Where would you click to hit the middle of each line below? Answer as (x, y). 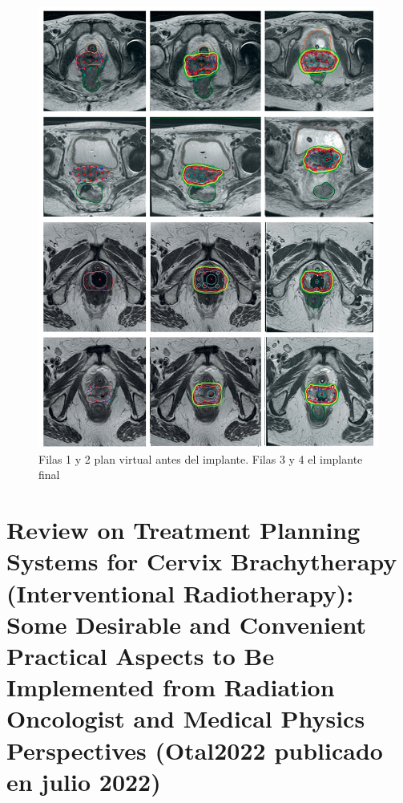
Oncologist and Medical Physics (186, 718)
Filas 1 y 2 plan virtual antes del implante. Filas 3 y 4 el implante (201, 458)
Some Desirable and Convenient (187, 624)
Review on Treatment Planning (183, 530)
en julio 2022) (84, 781)
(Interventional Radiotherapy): (180, 592)
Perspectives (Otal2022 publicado (195, 750)
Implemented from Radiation (171, 687)
